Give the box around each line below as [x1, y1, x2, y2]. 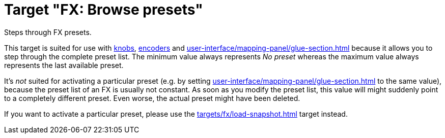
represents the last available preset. [4, 60, 124, 70]
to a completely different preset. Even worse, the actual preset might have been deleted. [4, 93, 300, 102]
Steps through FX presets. [4, 27, 92, 37]
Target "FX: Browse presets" [4, 1, 203, 18]
